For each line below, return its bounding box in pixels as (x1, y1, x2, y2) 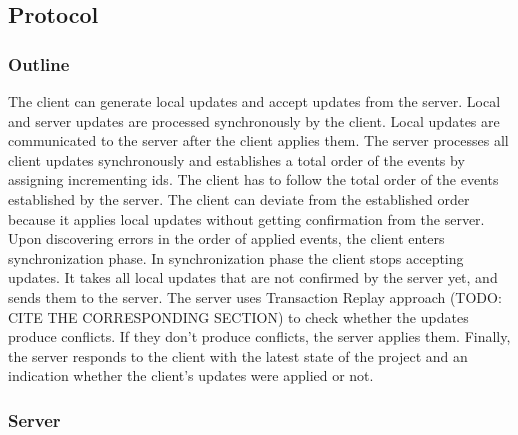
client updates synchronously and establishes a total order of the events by (8, 149, 465, 170)
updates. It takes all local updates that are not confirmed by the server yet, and (8, 267, 498, 288)
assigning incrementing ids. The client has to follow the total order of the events (8, 169, 499, 190)
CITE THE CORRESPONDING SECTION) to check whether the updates (8, 306, 469, 327)
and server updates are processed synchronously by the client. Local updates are (8, 110, 500, 131)
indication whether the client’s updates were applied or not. (8, 365, 374, 386)
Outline (8, 51, 70, 76)
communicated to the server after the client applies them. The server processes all (8, 130, 509, 151)
